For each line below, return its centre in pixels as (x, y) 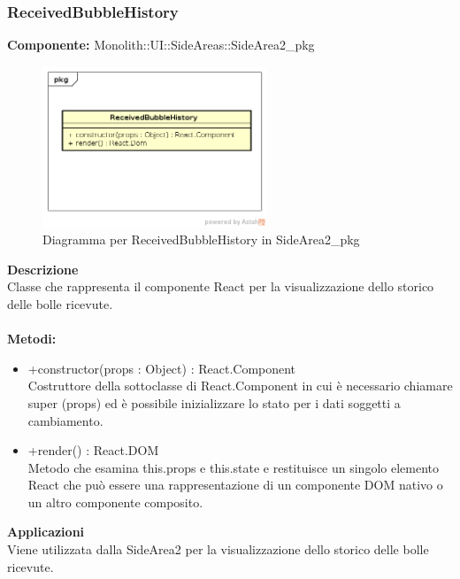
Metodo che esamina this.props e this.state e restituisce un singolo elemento (233, 467)
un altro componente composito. (115, 502)
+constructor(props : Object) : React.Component (162, 368)
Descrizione (43, 269)
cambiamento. (65, 420)
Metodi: (32, 339)
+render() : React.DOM (93, 450)
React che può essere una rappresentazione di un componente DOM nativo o (235, 485)
